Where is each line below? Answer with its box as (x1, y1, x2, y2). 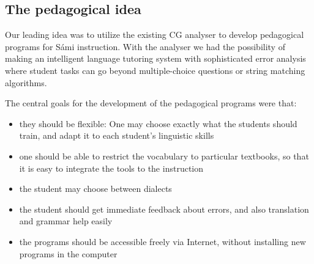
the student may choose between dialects (19, 182, 172, 195)
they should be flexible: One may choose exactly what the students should (19, 117, 297, 130)
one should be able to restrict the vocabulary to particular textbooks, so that (19, 149, 309, 162)
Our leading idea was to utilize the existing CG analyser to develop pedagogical (5, 28, 304, 41)
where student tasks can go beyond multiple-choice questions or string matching (5, 64, 305, 76)
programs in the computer (19, 247, 118, 260)
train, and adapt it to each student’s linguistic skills (19, 129, 214, 142)
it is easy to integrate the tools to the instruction (19, 161, 203, 174)
